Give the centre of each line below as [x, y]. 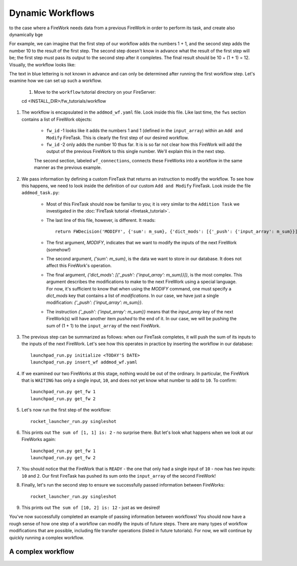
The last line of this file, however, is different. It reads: [101, 220]
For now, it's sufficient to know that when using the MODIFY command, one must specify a [139, 288]
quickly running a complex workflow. [47, 537]
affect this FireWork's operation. [79, 266]
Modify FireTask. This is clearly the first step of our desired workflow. [118, 138]
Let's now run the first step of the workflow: [66, 410]
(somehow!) [59, 249]
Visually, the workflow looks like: [43, 65]
